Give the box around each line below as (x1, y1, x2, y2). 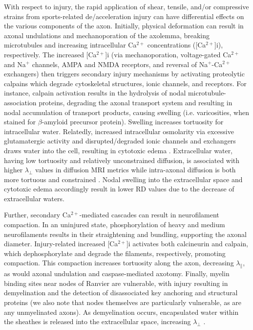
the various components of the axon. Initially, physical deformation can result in (4, 21, 244, 31)
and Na (4, 59, 26, 69)
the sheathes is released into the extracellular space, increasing (4, 316, 191, 327)
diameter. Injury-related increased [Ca (4, 238, 118, 249)
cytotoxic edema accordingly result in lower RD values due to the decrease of (4, 184, 234, 194)
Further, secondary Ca (4, 210, 71, 220)
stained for (4, 117, 36, 127)
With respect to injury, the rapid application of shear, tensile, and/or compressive (4, 1, 249, 11)
